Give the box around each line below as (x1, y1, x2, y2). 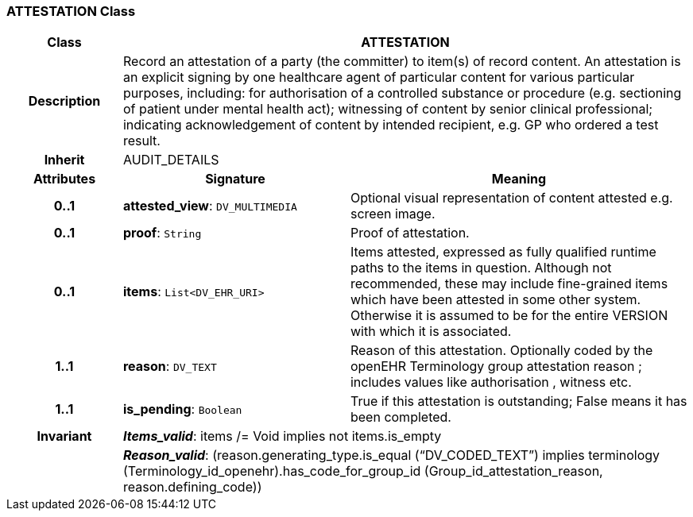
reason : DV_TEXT (122, 358, 217, 375)
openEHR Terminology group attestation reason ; (350, 358, 642, 375)
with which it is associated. (350, 323, 512, 340)
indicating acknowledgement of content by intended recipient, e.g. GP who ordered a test (122, 117, 659, 133)
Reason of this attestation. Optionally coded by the (350, 342, 653, 359)
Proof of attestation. (350, 225, 470, 241)
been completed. (350, 409, 451, 426)
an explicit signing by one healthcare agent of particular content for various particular (122, 69, 635, 86)
